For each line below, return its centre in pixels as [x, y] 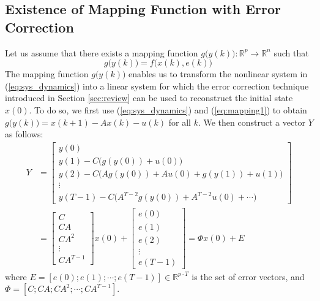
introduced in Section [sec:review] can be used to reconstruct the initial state [149, 98]
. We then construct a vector [252, 122]
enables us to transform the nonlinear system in [218, 74]
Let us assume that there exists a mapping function [102, 52]
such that [291, 52]
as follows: [24, 134]
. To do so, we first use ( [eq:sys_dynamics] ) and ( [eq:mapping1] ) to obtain [168, 109]
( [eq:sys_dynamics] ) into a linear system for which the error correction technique [157, 86]
